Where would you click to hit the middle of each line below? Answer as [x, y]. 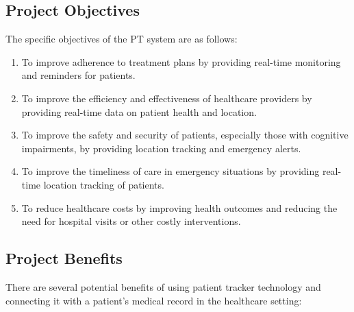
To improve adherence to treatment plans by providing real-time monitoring [181, 61]
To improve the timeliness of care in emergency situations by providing [170, 171]
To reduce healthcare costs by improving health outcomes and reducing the [179, 207]
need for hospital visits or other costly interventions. [131, 221]
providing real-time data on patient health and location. [139, 111]
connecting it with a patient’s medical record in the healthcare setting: [154, 300]
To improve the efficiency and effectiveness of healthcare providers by [167, 98]
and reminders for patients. [78, 75]
